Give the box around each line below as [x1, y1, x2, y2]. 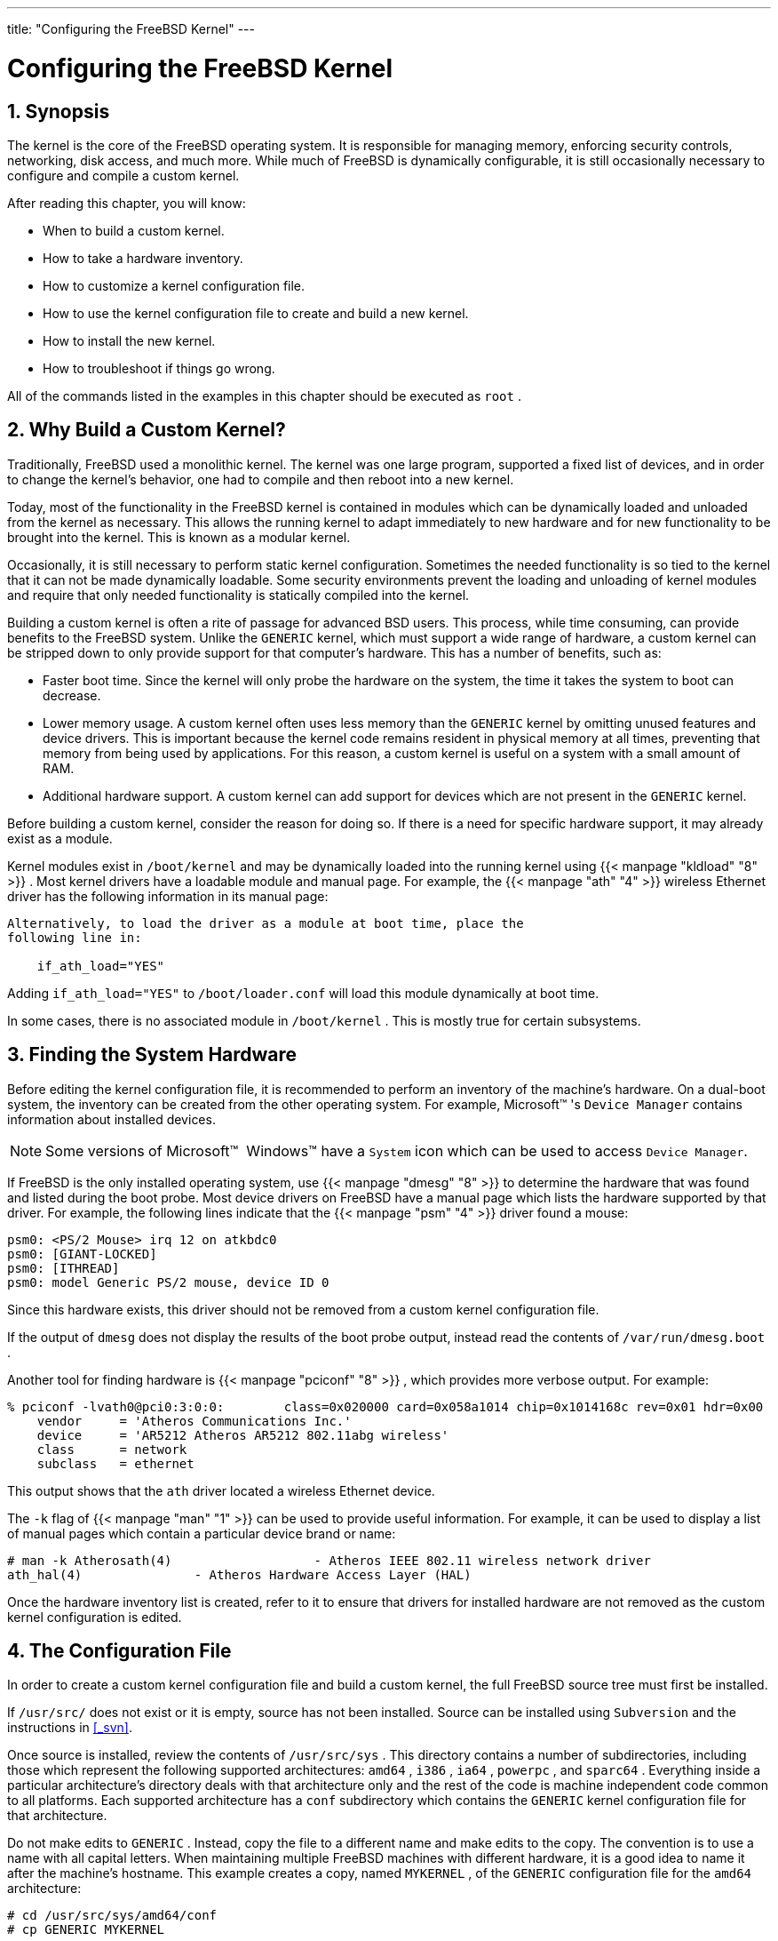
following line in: [7, 930, 142, 945]
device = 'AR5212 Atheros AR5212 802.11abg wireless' [36, 1427, 449, 1442]
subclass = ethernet [36, 1456, 194, 1471]
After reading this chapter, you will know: [7, 195, 246, 211]
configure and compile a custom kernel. [7, 167, 240, 183]
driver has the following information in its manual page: [7, 888, 329, 904]
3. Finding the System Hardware [7, 1043, 298, 1066]
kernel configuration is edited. [7, 1609, 182, 1625]
